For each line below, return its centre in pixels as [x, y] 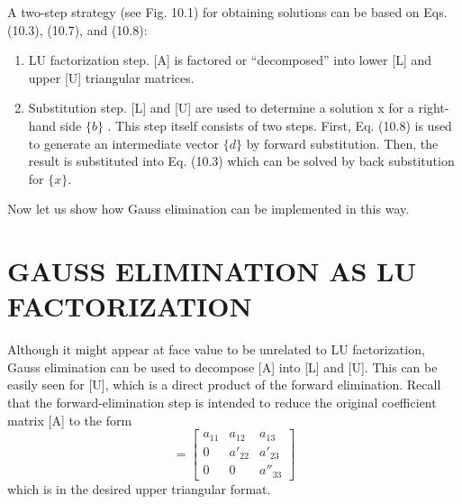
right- [434, 108]
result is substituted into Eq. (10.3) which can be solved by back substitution [241, 161]
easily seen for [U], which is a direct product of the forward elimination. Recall [224, 385]
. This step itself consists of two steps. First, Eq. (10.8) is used [280, 125]
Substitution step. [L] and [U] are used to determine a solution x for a [221, 108]
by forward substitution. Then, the [342, 143]
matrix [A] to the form [70, 420]
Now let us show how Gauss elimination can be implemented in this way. [208, 209]
